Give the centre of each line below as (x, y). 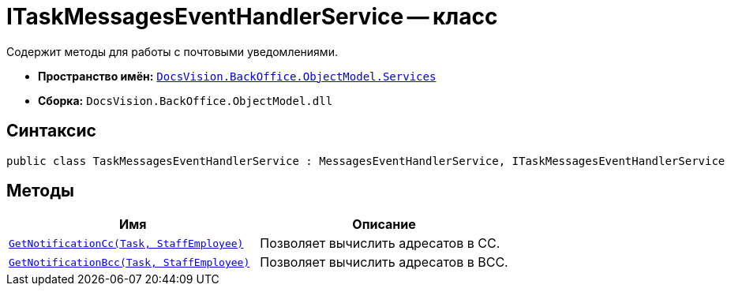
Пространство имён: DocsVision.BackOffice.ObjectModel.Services (237, 76)
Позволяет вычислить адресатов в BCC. (384, 262)
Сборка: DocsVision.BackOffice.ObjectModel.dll (186, 100)
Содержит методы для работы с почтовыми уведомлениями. (172, 51)
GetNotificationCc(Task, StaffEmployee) (126, 243)
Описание (384, 225)
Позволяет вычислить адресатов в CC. (380, 243)
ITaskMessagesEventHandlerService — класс (252, 17)
